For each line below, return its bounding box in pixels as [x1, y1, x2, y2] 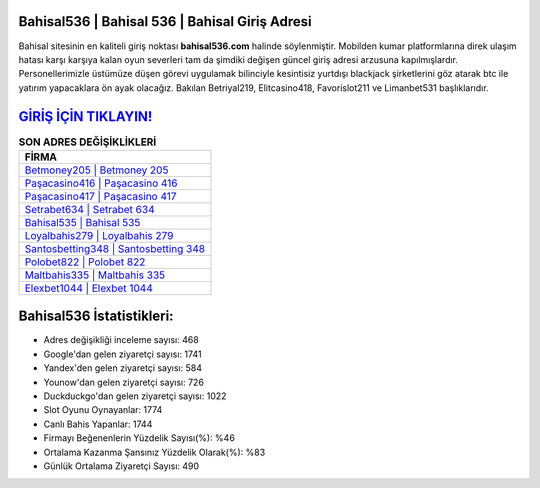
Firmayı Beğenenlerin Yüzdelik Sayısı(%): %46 [43, 432, 235, 444]
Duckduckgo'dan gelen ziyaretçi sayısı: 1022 [43, 390, 227, 402]
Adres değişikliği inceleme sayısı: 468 [43, 334, 199, 346]
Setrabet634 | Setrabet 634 [24, 202, 155, 216]
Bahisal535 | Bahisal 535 [24, 215, 141, 229]
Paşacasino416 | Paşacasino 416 [24, 176, 179, 190]
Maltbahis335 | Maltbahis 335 [24, 268, 166, 282]
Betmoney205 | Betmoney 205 [24, 163, 169, 177]
